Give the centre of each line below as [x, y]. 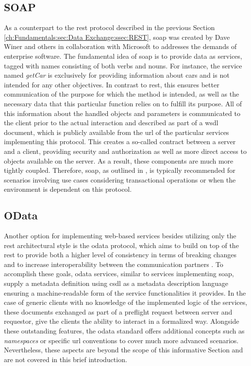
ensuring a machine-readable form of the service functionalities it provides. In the [125, 292]
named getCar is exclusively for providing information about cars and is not [117, 75]
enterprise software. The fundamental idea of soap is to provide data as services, [123, 56]
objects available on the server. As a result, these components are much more [119, 160]
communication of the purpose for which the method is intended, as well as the [122, 94]
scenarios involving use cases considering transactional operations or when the [120, 179]
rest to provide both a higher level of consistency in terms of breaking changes [120, 255]
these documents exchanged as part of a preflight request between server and [118, 311]
